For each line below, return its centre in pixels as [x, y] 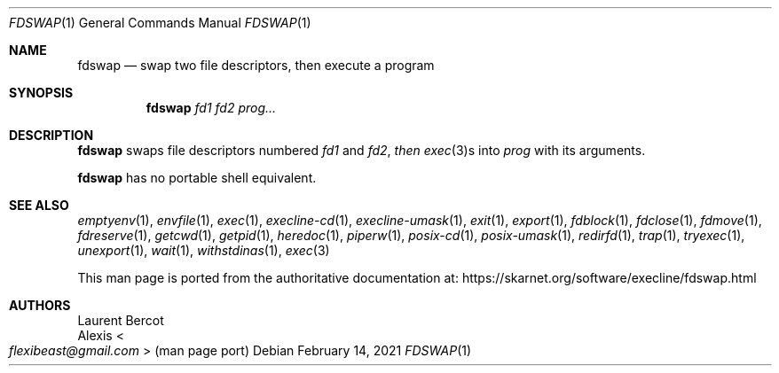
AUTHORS [40, 305]
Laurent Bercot [121, 320]
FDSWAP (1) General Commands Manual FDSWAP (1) [160, 23]
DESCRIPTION [51, 135]
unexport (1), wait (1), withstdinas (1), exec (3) [204, 250]
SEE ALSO [39, 205]
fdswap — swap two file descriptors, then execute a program [256, 65]
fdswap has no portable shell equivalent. [197, 178]
